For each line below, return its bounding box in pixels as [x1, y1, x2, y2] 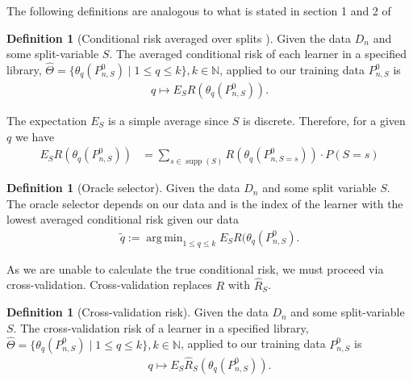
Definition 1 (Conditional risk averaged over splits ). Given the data [6, 29, 352, 46]
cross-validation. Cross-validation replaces [6, 276, 212, 293]
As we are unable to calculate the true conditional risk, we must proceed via [6, 260, 384, 277]
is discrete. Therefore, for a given [243, 112, 406, 129]
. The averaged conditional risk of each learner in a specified [109, 45, 407, 62]
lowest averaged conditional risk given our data [6, 211, 240, 228]
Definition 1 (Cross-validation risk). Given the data [6, 304, 269, 320]
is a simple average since [108, 112, 229, 129]
